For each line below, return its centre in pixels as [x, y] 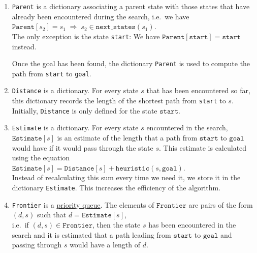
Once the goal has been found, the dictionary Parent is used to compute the [131, 63]
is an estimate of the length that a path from [127, 138]
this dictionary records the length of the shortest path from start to [119, 101]
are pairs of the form [221, 204]
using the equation [41, 158]
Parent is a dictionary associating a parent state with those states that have [131, 6]
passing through [37, 245]
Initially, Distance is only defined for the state [85, 110]
